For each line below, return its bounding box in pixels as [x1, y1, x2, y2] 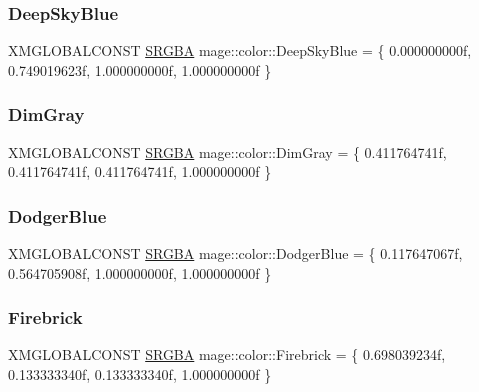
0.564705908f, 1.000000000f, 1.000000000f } [8, 262, 272, 283]
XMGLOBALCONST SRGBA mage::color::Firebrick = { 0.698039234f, [8, 344, 446, 365]
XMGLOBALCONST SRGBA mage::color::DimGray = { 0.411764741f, [8, 141, 447, 162]
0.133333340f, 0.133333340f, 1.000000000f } [8, 364, 272, 385]
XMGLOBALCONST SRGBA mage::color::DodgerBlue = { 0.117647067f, [8, 243, 463, 264]
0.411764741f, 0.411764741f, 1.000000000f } [8, 161, 272, 182]
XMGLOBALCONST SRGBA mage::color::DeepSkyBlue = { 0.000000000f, [8, 40, 472, 61]
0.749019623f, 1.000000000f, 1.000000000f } [8, 59, 272, 80]
